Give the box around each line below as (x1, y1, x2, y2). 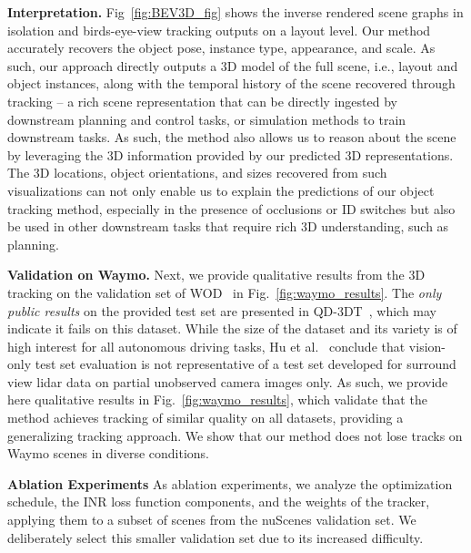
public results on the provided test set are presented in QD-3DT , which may (7, 301, 437, 320)
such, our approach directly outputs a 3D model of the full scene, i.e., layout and (7, 56, 458, 75)
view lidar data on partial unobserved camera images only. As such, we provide (7, 372, 448, 391)
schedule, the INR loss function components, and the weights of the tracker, (7, 492, 430, 511)
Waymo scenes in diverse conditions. (7, 444, 209, 463)
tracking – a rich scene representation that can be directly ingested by (7, 91, 397, 110)
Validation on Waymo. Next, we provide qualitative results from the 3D (7, 265, 426, 284)
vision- (408, 336, 446, 355)
